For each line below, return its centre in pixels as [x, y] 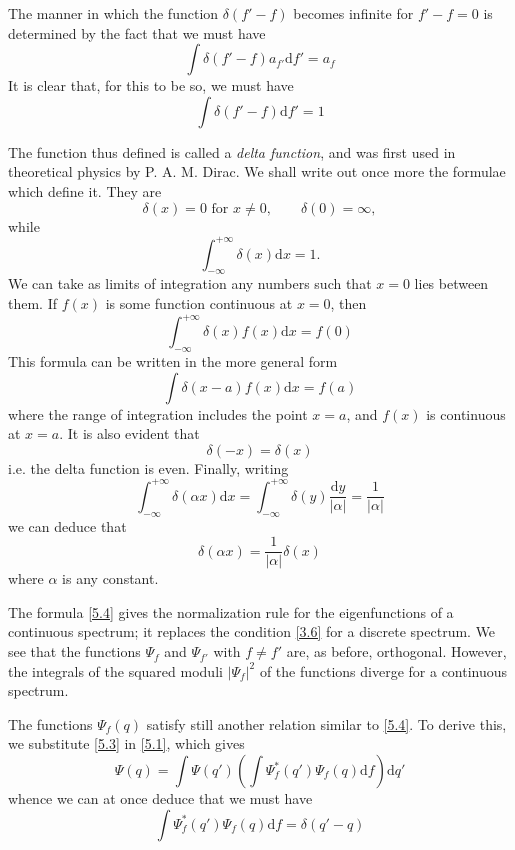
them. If [32, 303]
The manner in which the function [113, 13]
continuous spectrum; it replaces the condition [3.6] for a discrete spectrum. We [252, 631]
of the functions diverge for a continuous [383, 670]
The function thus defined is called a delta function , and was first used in [232, 151]
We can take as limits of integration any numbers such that [190, 283]
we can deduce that [67, 525]
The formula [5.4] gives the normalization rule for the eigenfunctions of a [231, 611]
